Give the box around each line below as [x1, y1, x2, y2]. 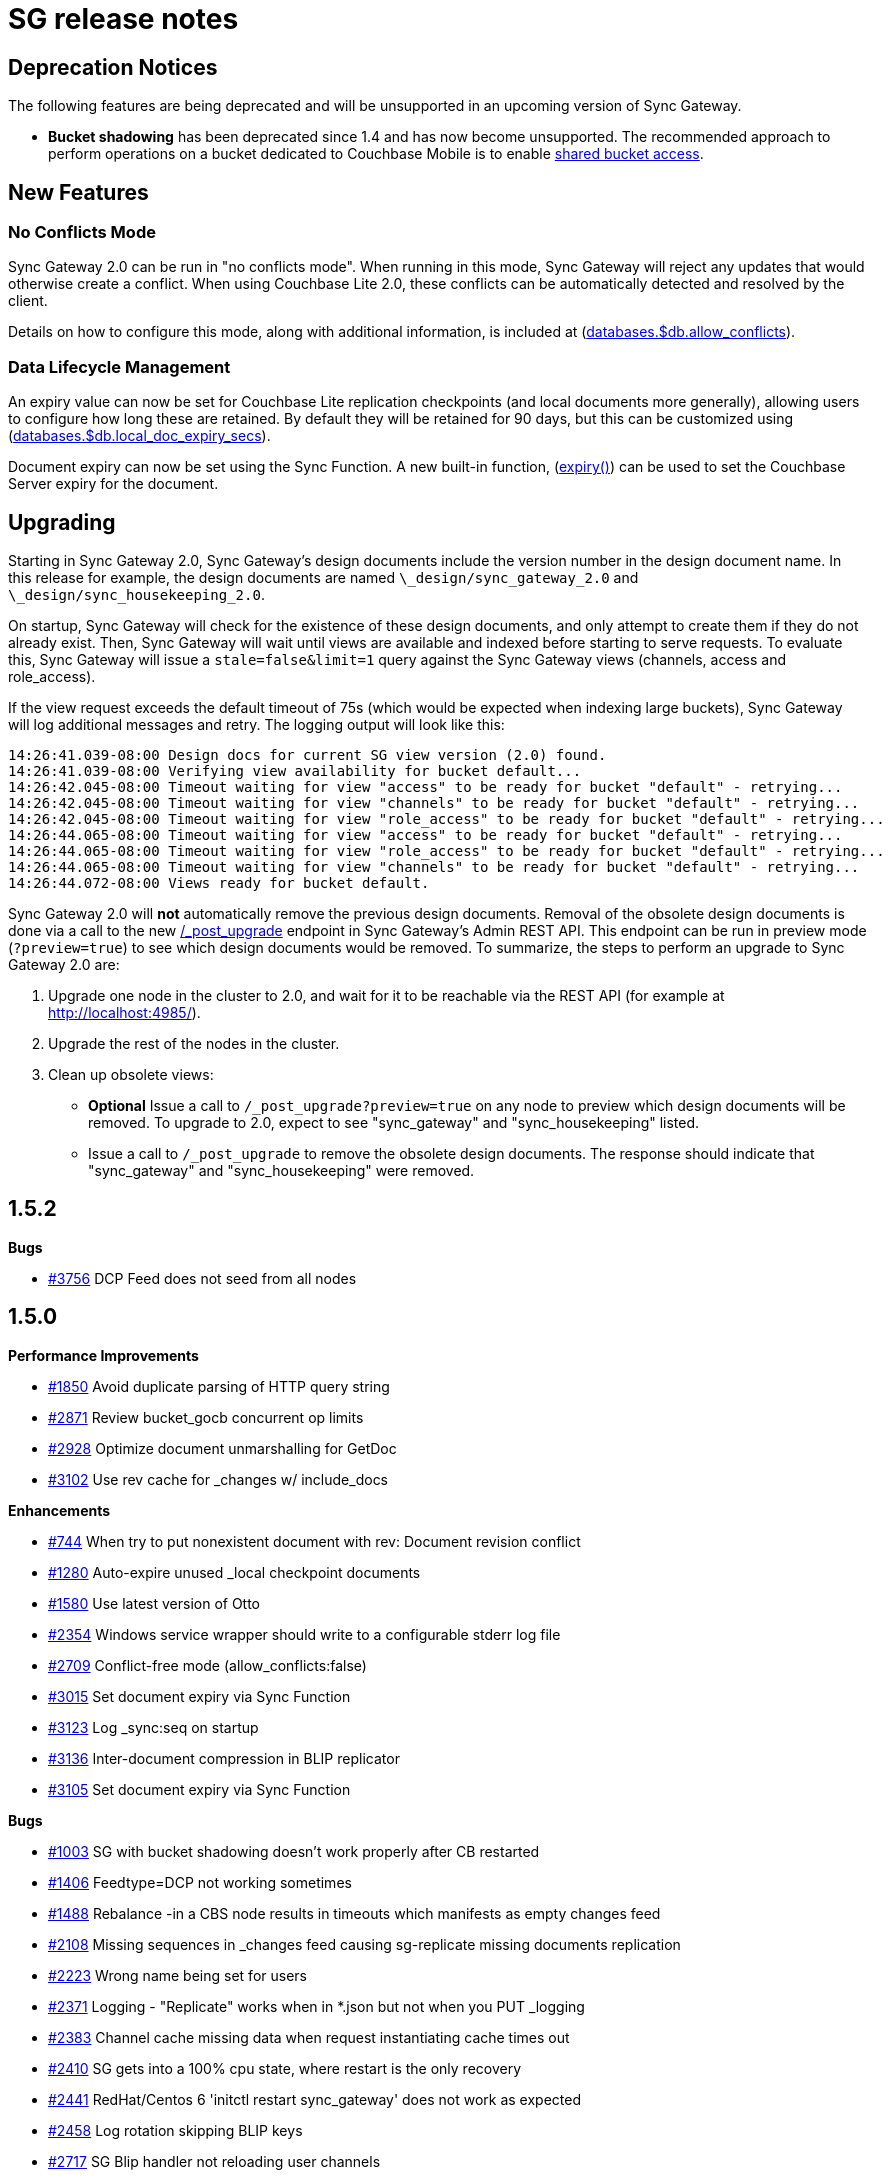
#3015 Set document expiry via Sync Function [48, 1687, 351, 1705]
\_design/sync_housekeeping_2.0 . [8, 585, 265, 603]
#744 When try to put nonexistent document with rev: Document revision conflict [48, 1532, 581, 1550]
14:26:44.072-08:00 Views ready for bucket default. [8, 874, 430, 891]
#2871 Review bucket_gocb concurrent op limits [48, 1408, 364, 1426]
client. [8, 292, 48, 310]
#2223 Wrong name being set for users [48, 1966, 307, 1984]
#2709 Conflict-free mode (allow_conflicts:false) [48, 1656, 367, 1674]
